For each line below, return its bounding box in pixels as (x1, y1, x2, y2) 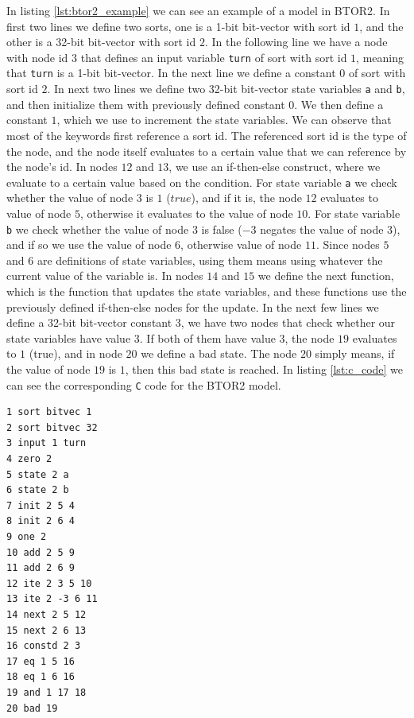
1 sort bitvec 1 (6, 406, 92, 418)
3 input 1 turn (6, 437, 87, 449)
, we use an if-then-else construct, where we (168, 158, 381, 175)
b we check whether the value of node (6, 220, 189, 237)
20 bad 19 (6, 702, 58, 714)
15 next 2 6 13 (6, 624, 87, 636)
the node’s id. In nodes (6, 158, 118, 175)
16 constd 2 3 (6, 640, 81, 652)
